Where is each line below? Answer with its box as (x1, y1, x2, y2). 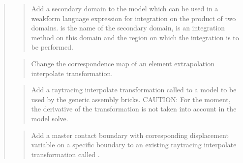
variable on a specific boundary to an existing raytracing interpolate (31, 139, 237, 150)
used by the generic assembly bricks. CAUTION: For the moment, (31, 94, 231, 104)
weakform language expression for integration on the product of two (31, 13, 236, 23)
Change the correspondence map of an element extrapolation (31, 58, 214, 68)
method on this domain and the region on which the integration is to (31, 32, 239, 42)
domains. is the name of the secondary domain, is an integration (31, 23, 225, 33)
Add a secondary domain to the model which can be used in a (31, 3, 218, 13)
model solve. (31, 113, 68, 123)
